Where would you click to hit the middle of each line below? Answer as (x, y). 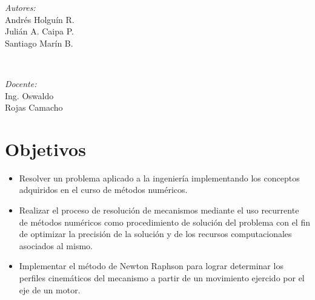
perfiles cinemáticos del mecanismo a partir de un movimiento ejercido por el (162, 278)
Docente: (21, 83)
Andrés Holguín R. (40, 19)
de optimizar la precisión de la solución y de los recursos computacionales (155, 234)
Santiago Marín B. (39, 43)
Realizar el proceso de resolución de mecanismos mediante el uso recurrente (159, 210)
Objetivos (45, 148)
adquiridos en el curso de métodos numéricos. (103, 190)
